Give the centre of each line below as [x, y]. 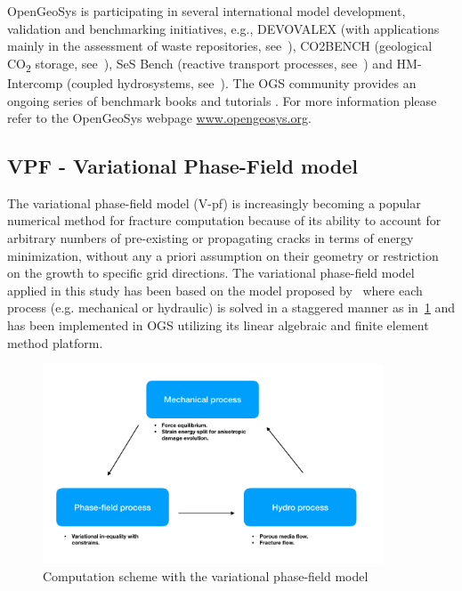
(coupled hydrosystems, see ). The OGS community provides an [241, 82]
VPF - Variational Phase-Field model [183, 166]
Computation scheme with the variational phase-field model [206, 575]
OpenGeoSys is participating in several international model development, [207, 11]
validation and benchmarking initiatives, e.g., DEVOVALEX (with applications [223, 28]
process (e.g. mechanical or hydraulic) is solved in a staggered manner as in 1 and [231, 308]
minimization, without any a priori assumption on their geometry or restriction [223, 255]
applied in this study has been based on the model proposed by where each [215, 290]
